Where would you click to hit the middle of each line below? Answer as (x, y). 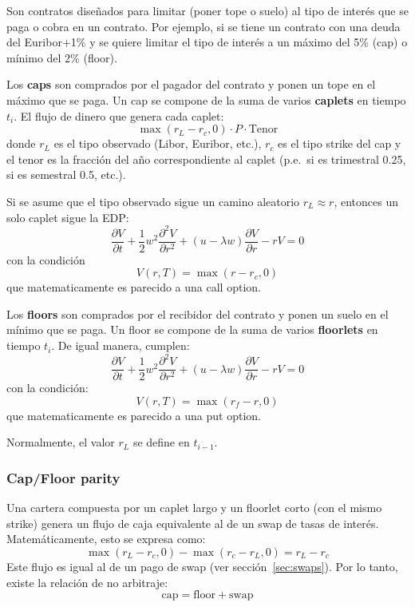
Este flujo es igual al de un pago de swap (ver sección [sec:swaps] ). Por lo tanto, (202, 566)
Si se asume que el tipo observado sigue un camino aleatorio (153, 201)
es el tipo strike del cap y (340, 143)
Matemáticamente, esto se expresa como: (106, 539)
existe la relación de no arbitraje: (87, 582)
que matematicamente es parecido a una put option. (134, 415)
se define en (161, 442)
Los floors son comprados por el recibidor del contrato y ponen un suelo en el (198, 313)
